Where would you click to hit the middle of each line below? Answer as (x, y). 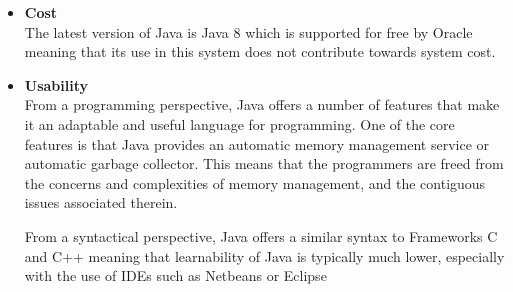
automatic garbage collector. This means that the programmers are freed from (264, 163)
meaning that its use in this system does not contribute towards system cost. (260, 51)
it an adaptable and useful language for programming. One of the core (239, 123)
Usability (56, 84)
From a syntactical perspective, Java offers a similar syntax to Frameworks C (261, 235)
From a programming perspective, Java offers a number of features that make (262, 104)
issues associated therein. (101, 202)
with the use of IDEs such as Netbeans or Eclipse (175, 275)
